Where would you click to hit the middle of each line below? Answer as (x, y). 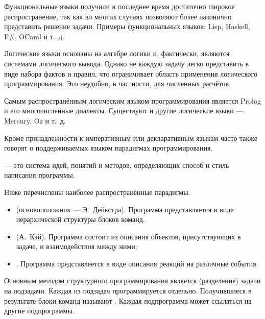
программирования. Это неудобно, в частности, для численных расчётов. (118, 83)
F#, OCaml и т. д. (34, 36)
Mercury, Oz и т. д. (35, 120)
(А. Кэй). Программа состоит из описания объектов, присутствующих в (128, 236)
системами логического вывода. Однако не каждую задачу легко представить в (127, 63)
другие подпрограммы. (39, 311)
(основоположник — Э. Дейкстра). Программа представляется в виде (125, 209)
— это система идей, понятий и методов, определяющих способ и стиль (117, 165)
